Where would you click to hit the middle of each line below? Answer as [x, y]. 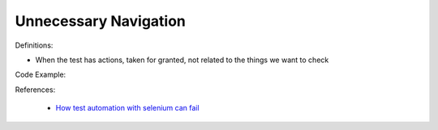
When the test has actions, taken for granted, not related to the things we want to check [182, 60]
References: [35, 90]
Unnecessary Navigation [101, 21]
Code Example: [41, 75]
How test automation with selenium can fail [127, 108]
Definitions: [34, 45]
